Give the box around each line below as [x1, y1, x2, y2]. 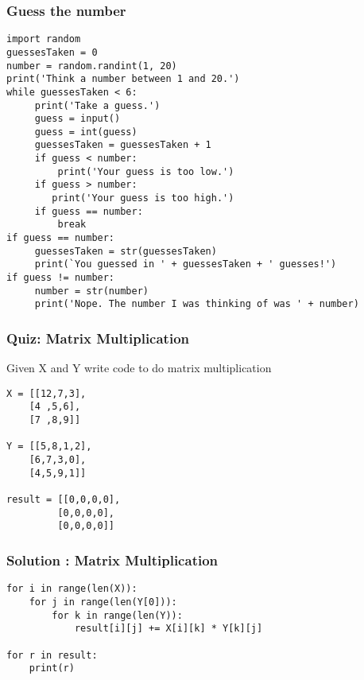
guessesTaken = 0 [6, 46, 98, 58]
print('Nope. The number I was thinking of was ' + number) [34, 298, 359, 310]
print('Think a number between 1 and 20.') [6, 73, 240, 85]
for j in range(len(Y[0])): [29, 596, 177, 608]
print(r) [29, 663, 75, 674]
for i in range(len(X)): [6, 583, 137, 595]
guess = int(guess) [34, 126, 137, 138]
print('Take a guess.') [34, 99, 161, 111]
